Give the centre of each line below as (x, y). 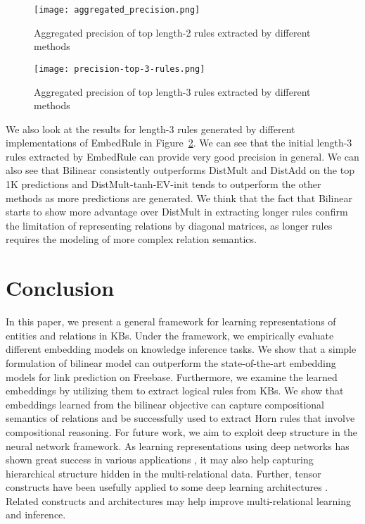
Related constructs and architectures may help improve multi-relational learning (179, 500)
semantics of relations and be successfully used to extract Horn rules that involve (180, 418)
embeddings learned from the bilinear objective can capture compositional (165, 404)
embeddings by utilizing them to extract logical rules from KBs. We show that (175, 391)
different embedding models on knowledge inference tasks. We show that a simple (181, 349)
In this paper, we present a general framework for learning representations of (171, 322)
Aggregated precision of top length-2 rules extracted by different (172, 32)
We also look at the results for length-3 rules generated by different (151, 129)
